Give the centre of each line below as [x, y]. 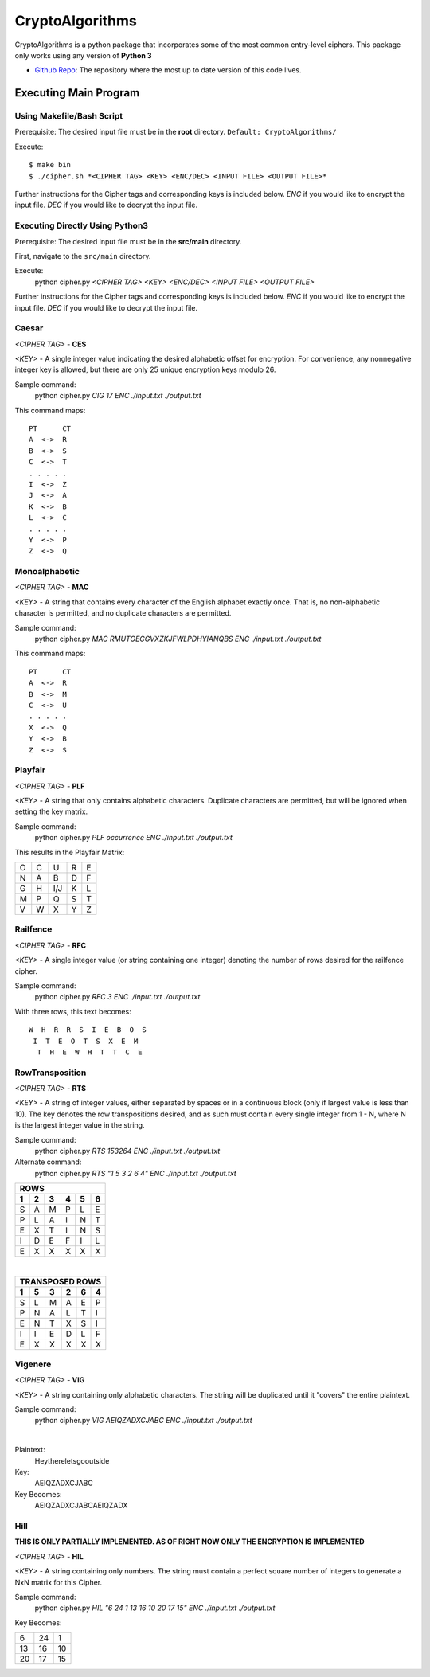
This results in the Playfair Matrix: [70, 852]
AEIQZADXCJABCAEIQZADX [81, 1506]
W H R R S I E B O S [88, 1030]
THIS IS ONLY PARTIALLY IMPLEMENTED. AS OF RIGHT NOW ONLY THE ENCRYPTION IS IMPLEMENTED [190, 1542]
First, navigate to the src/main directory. [83, 256]
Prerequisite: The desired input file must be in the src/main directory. [128, 241]
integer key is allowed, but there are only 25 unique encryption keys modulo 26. [145, 369]
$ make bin [50, 165]
